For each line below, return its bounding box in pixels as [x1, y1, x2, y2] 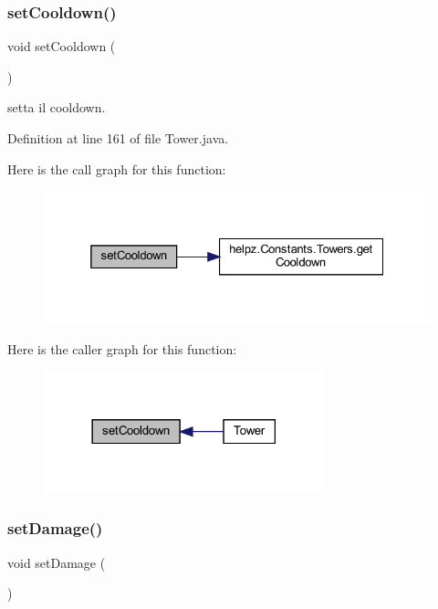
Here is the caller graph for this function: [7, 339, 237, 358]
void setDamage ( [7, 552, 106, 572]
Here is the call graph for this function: [7, 159, 226, 178]
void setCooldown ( [7, 37, 116, 56]
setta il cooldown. [7, 98, 106, 117]
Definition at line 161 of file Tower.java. [7, 129, 229, 147]
